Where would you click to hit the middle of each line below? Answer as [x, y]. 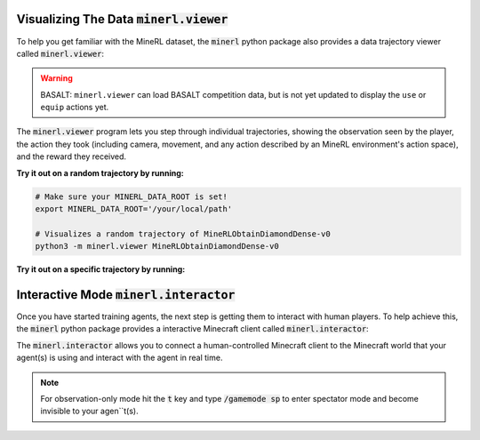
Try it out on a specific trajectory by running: [101, 269]
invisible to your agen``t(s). [89, 411]
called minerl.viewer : [60, 53]
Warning [56, 78]
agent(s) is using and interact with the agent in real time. [120, 358]
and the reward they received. [72, 156]
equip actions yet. [75, 108]
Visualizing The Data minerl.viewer [122, 19]
